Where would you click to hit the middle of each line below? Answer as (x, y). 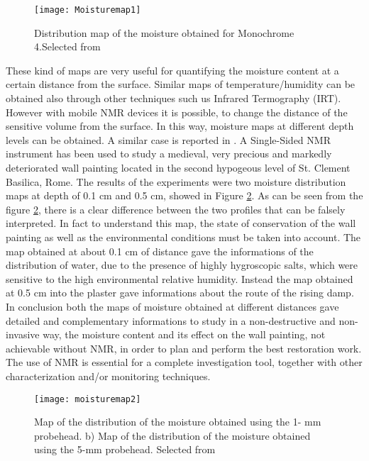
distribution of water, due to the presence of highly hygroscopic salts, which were (182, 265)
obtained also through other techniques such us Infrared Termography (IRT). (174, 98)
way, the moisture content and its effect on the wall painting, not (184, 334)
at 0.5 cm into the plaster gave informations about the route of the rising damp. (180, 293)
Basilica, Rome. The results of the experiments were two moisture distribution (176, 181)
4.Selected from (67, 46)
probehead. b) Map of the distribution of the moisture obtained (172, 435)
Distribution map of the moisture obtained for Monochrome (164, 32)
